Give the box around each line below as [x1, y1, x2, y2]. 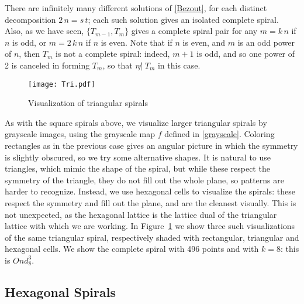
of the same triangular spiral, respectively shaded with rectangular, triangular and [5, 231, 299, 243]
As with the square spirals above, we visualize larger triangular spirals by [5, 116, 267, 128]
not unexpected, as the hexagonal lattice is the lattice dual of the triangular [5, 208, 277, 220]
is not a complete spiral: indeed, [56, 47, 170, 60]
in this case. [157, 59, 201, 71]
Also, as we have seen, [5, 25, 84, 37]
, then [19, 47, 40, 60]
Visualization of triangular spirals [28, 97, 148, 109]
